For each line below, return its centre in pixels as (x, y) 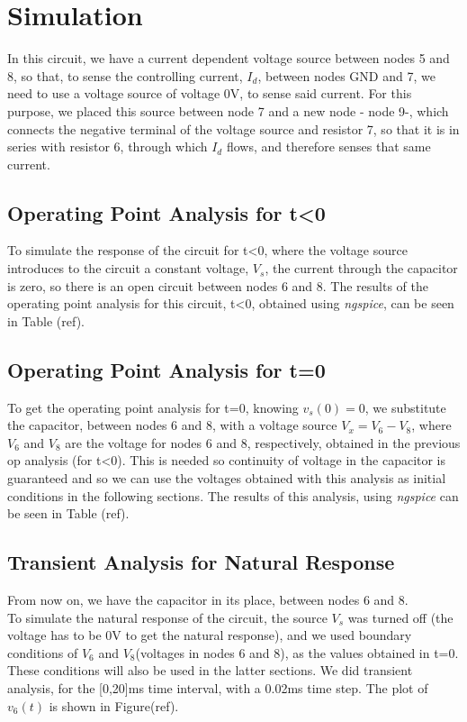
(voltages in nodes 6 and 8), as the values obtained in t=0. (297, 652)
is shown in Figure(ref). (114, 705)
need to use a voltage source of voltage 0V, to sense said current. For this (210, 93)
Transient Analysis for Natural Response (201, 562)
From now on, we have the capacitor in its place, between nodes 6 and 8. (208, 600)
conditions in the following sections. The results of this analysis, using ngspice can (233, 495)
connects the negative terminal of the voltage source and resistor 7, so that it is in (233, 128)
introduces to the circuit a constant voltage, (128, 268)
